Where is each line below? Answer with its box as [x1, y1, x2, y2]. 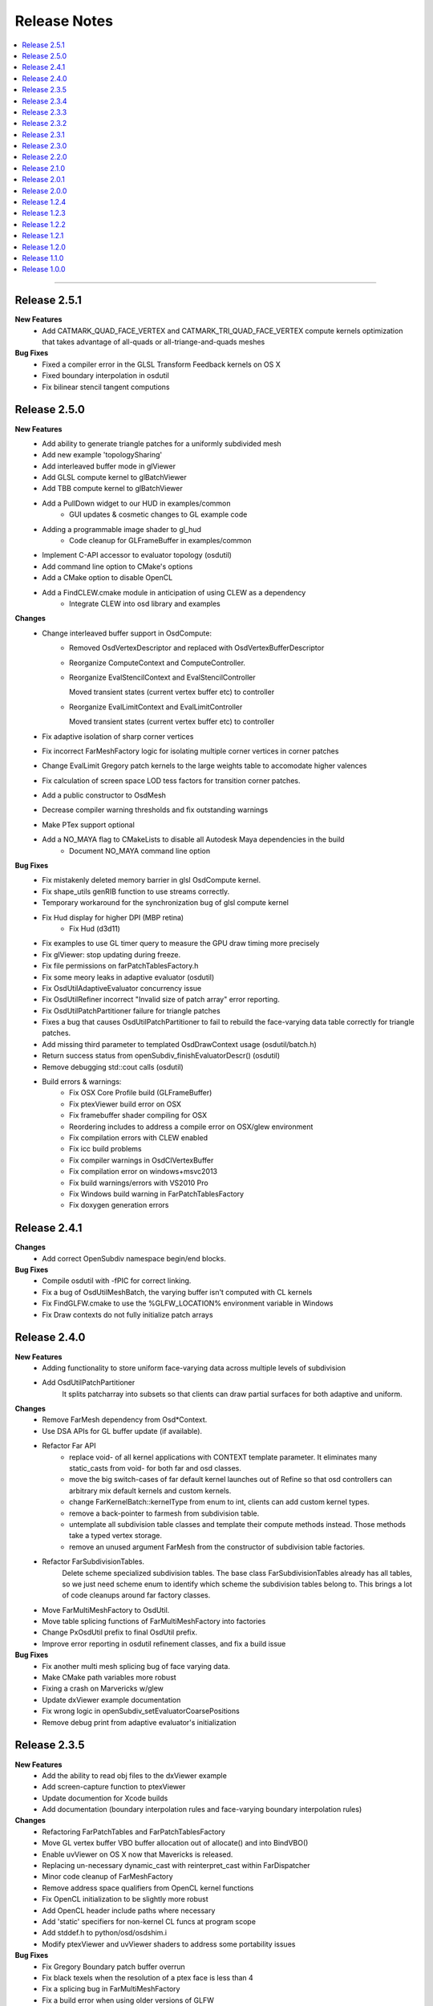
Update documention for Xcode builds [42, 1793, 168, 1803]
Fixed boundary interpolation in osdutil [42, 371, 170, 380]
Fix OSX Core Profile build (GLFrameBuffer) [69, 1088, 212, 1098]
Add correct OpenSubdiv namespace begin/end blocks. [42, 1253, 226, 1263]
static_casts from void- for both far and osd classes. [69, 1464, 242, 1473]
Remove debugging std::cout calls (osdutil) [42, 1062, 184, 1071]
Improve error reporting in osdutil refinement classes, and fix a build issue [42, 1639, 286, 1648]
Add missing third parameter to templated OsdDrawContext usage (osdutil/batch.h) [42, 1039, 317, 1049]
